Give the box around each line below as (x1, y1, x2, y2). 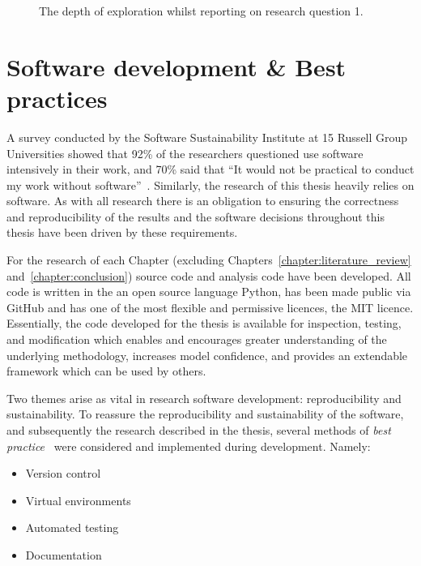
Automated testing (25, 519, 119, 536)
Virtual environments (25, 491, 131, 508)
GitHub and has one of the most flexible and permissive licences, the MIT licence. (6, 298, 414, 315)
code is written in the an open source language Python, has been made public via (6, 283, 411, 300)
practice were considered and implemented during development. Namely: (6, 437, 371, 454)
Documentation (25, 546, 102, 563)
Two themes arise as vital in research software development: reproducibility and (6, 389, 402, 406)
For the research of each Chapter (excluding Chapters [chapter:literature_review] (6, 251, 411, 268)
